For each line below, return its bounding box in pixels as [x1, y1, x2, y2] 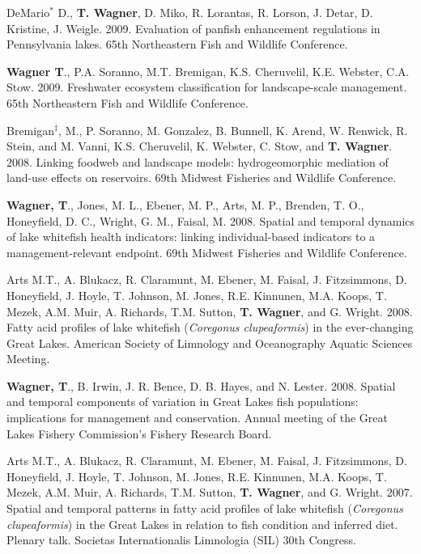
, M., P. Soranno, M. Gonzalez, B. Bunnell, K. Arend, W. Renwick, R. [58, 121, 408, 138]
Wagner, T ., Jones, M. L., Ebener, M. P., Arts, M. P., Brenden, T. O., [6, 196, 364, 213]
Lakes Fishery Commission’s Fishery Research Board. [6, 425, 272, 442]
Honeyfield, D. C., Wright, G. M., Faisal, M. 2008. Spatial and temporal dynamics [6, 212, 415, 229]
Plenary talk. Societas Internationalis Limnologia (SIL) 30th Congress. [6, 531, 356, 548]
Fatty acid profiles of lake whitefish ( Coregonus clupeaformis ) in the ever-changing [6, 319, 414, 336]
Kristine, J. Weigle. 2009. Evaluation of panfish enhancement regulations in [6, 19, 381, 36]
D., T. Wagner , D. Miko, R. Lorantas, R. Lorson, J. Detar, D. [57, 4, 373, 20]
